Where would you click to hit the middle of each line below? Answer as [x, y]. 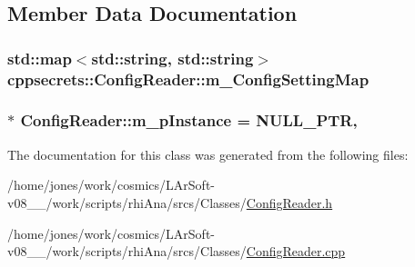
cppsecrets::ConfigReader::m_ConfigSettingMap [188, 79]
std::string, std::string [172, 58]
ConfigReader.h [289, 202]
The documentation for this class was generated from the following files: [208, 154]
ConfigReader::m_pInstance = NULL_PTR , [189, 120]
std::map [40, 58]
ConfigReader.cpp [296, 251]
